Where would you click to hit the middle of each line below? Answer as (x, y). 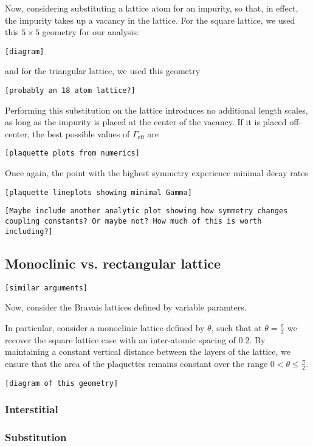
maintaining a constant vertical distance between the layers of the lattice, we (148, 352)
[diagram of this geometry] (62, 383)
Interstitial (32, 409)
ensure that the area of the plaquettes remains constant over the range (136, 363)
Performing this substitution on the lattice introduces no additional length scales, (156, 110)
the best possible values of (81, 133)
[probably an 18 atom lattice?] (70, 91)
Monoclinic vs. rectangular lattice (113, 263)
